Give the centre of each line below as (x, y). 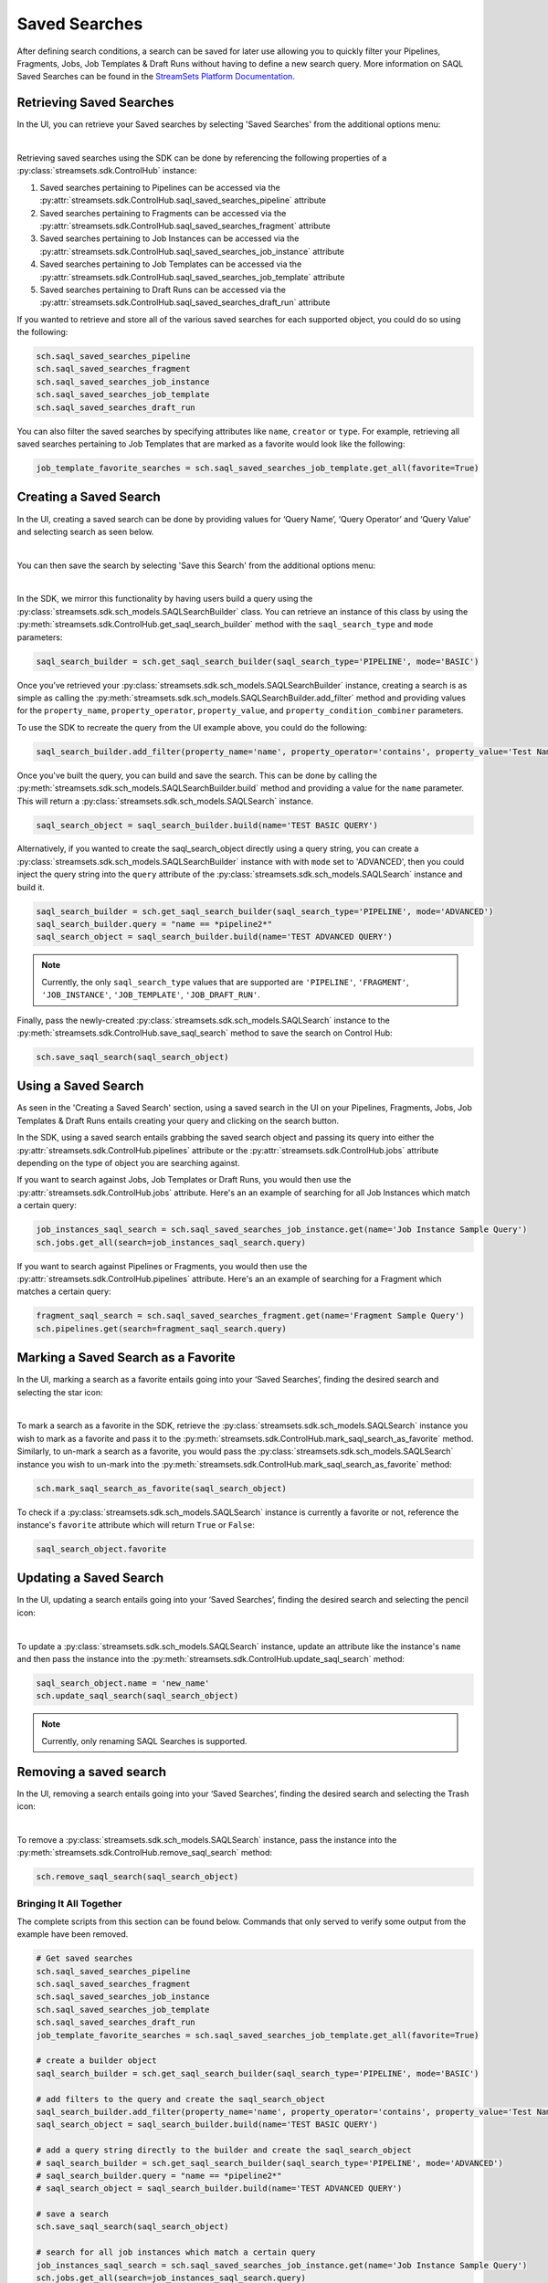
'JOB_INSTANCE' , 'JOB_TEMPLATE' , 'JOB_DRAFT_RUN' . (151, 994)
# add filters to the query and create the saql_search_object (181, 2099)
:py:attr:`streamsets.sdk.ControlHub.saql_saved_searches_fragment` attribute (185, 226)
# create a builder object (96, 2061)
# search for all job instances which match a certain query (176, 2252)
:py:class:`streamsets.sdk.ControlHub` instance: (107, 171)
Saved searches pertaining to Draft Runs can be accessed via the (163, 289)
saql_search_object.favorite (101, 1549)
